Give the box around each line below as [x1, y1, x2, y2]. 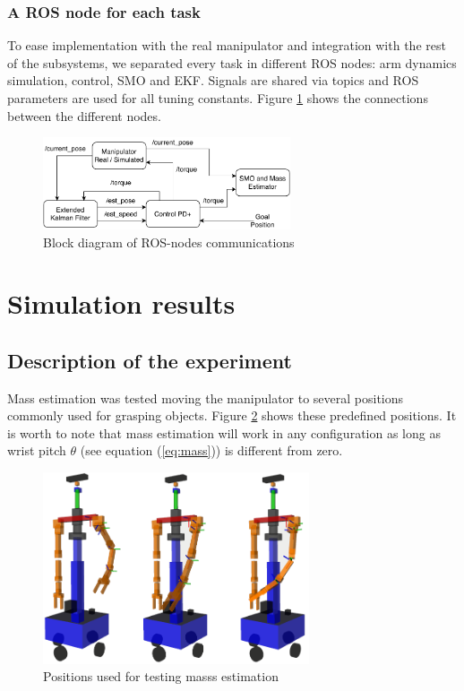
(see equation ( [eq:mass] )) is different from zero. [80, 441, 343, 460]
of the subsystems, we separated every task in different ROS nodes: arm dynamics [7, 53, 457, 72]
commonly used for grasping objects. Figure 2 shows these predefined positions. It [7, 406, 457, 425]
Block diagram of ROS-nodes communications [43, 232, 295, 251]
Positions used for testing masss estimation [43, 667, 279, 686]
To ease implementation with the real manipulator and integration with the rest [7, 36, 446, 55]
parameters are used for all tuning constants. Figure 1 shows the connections [7, 89, 428, 107]
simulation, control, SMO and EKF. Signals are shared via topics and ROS [7, 71, 419, 90]
